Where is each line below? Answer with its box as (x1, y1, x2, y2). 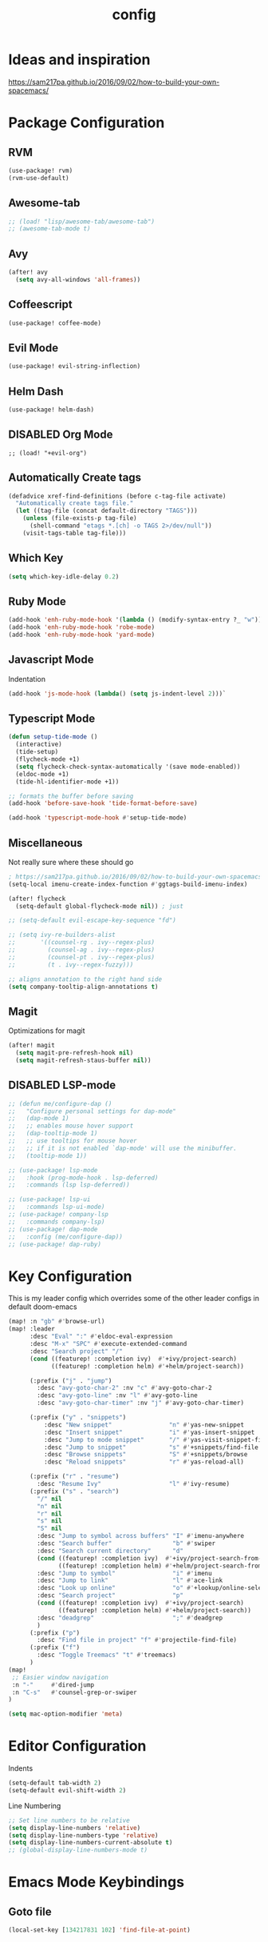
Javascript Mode (8, 653, 94, 667)
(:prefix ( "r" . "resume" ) (29, 1472, 120, 1481)
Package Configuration (8, 114, 165, 132)
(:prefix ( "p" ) (29, 1628, 81, 1637)
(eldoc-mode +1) (15, 770, 69, 778)
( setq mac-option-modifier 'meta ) (8, 1710, 124, 1718)
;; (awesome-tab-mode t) (8, 225, 91, 233)
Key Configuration (8, 1267, 132, 1285)
